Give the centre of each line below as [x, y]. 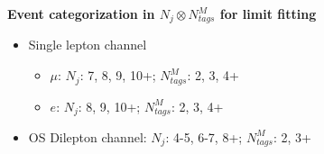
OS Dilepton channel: [88, 136]
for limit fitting [268, 14]
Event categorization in [81, 14]
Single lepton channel [88, 45]
